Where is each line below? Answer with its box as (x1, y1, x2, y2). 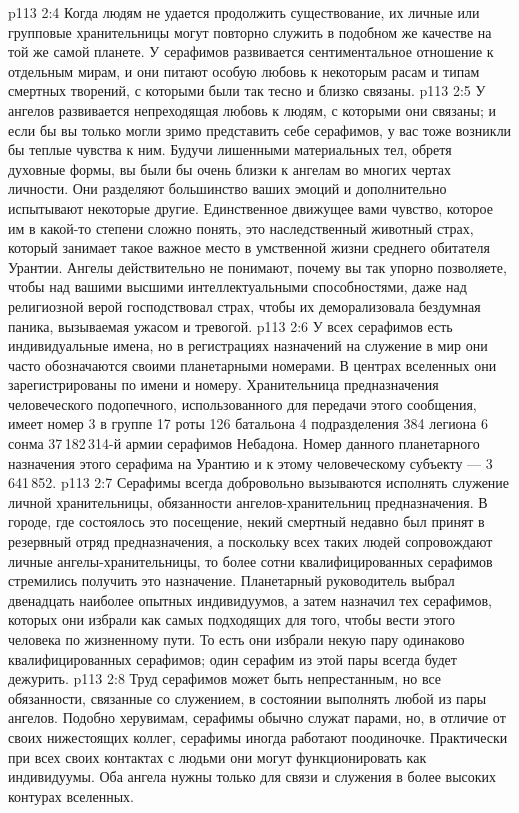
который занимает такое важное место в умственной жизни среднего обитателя (8, 237, 490, 258)
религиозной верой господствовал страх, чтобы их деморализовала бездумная (8, 295, 481, 316)
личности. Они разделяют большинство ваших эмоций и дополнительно (8, 178, 447, 199)
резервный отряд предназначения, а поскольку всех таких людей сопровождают (8, 531, 493, 552)
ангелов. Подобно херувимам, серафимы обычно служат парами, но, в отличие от (8, 707, 506, 728)
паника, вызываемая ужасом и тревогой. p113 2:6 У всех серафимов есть (8, 315, 453, 336)
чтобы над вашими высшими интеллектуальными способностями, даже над (8, 276, 467, 297)
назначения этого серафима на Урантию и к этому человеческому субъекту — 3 (8, 452, 493, 473)
